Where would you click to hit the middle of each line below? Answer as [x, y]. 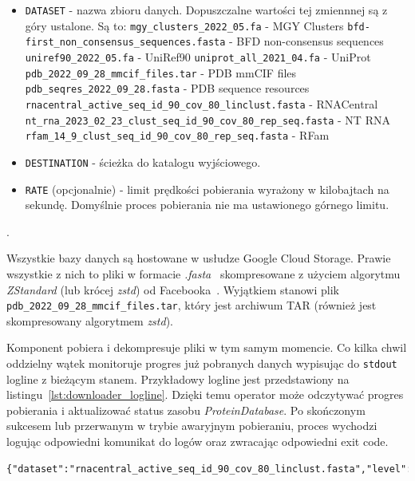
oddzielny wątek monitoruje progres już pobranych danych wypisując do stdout [202, 363]
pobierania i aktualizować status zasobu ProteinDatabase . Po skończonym [186, 410]
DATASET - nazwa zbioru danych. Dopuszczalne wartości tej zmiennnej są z [206, 10]
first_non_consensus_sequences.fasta [125, 43]
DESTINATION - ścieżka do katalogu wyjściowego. [143, 162]
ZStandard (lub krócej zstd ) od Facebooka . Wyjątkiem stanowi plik [173, 289]
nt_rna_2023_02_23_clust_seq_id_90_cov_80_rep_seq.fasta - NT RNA [207, 119]
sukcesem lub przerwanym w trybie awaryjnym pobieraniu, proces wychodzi [192, 426]
